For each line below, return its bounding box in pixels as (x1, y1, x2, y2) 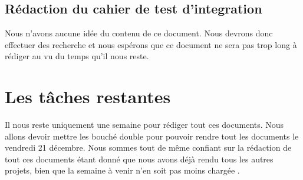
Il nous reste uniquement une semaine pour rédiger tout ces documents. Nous (5, 118, 284, 131)
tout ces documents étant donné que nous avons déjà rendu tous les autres (5, 152, 274, 165)
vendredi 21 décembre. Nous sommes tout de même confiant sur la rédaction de (5, 141, 292, 154)
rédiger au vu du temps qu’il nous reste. (5, 50, 149, 62)
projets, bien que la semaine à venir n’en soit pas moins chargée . (5, 164, 240, 176)
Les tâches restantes (5, 84, 171, 108)
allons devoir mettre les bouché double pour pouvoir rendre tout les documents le (5, 130, 299, 142)
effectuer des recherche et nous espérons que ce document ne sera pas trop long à (5, 38, 297, 50)
